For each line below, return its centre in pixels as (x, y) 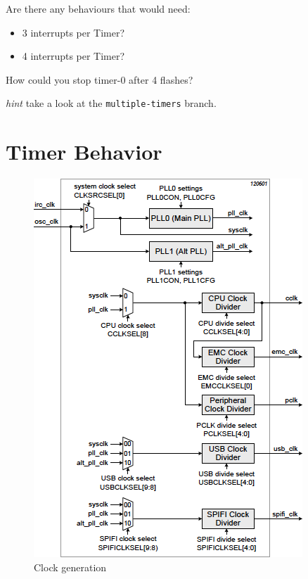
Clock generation (70, 567)
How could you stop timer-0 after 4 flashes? (100, 79)
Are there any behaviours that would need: (98, 8)
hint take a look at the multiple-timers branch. (111, 103)
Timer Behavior (84, 152)
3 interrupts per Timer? (73, 32)
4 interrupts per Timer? (73, 56)
